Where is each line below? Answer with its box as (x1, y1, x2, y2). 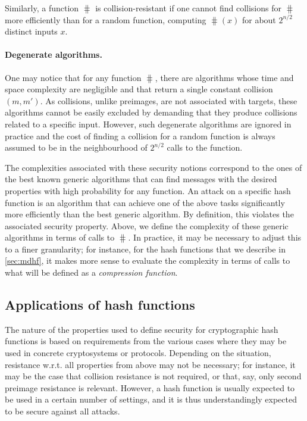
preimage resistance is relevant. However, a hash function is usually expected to (5, 381, 295, 394)
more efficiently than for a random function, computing (5, 13, 206, 26)
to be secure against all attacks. (5, 405, 120, 417)
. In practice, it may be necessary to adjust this (128, 231, 302, 244)
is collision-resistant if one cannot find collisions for (95, 2, 281, 14)
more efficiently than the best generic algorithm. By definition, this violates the (5, 208, 294, 220)
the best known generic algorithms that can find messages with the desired (5, 173, 277, 185)
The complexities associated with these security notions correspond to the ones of (5, 161, 302, 173)
